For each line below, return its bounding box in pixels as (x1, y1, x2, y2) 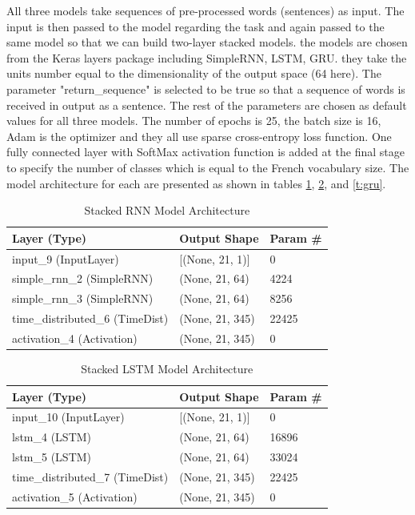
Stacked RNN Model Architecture (84, 202, 250, 219)
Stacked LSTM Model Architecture (81, 360, 253, 377)
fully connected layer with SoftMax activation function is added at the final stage (6, 143, 405, 160)
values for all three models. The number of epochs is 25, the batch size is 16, (6, 112, 381, 129)
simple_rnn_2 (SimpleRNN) (12, 270, 154, 287)
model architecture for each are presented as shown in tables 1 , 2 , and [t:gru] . (6, 175, 386, 191)
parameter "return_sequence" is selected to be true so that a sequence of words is (6, 80, 405, 97)
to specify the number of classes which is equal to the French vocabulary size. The (6, 159, 409, 175)
